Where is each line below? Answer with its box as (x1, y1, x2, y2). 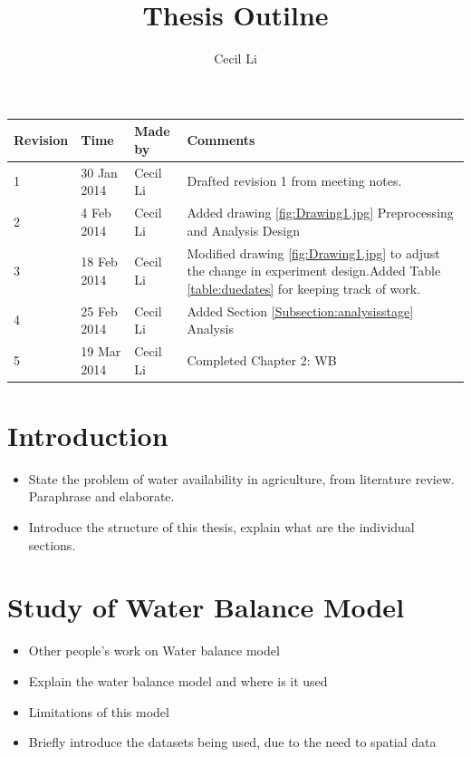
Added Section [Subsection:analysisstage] (187, 301, 414, 320)
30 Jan (81, 162, 118, 181)
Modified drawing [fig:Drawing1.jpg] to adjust (187, 243, 440, 262)
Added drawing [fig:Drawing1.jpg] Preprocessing (187, 203, 454, 222)
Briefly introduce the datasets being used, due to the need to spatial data (28, 733, 437, 752)
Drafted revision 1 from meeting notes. (187, 171, 402, 190)
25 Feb (81, 301, 118, 320)
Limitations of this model (28, 702, 169, 721)
